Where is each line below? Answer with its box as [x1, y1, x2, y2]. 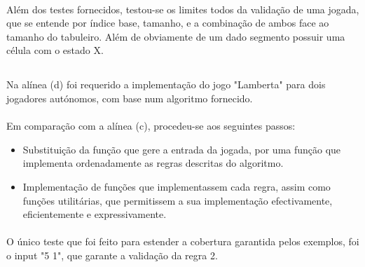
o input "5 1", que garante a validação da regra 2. [6, 247, 218, 262]
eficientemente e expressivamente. [22, 207, 167, 221]
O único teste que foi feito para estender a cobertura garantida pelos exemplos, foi [6, 234, 359, 249]
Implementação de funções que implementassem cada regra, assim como [22, 179, 331, 193]
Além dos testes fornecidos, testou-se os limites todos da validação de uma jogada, [6, 1, 359, 16]
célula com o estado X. [6, 43, 104, 57]
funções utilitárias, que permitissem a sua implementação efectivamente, [22, 193, 333, 207]
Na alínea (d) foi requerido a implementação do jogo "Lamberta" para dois [6, 77, 326, 92]
